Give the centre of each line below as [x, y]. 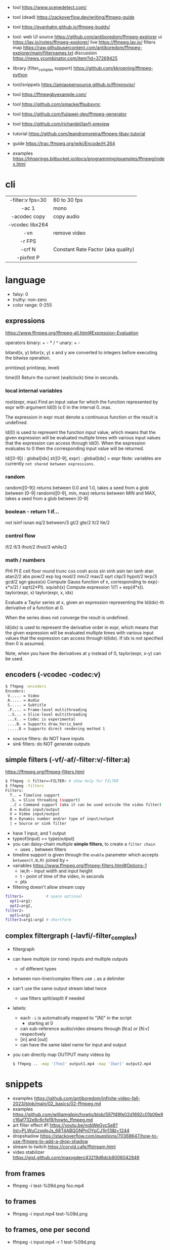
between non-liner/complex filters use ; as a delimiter [69, 979]
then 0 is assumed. [25, 643]
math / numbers [25, 560]
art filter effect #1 [31, 1125]
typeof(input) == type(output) [44, 839]
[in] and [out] [34, 1039]
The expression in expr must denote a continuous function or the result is [82, 417]
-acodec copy [28, 216]
